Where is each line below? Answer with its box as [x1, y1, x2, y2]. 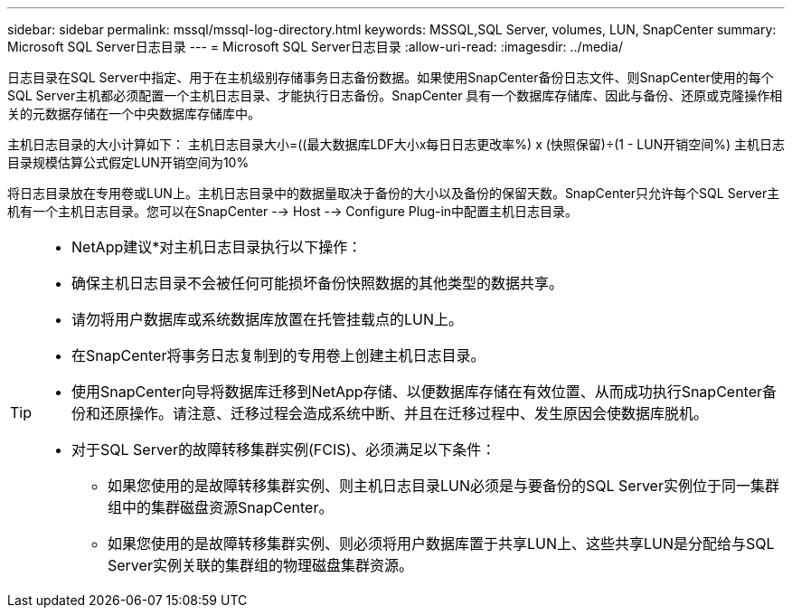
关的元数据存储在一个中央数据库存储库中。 [7, 106, 260, 121]
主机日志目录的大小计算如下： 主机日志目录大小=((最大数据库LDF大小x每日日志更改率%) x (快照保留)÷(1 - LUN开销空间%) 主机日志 [7, 137, 785, 152]
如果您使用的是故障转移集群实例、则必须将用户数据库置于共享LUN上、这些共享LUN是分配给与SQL [108, 535, 775, 553]
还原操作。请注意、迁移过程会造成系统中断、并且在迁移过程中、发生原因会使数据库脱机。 [100, 404, 709, 422]
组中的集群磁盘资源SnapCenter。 [108, 498, 334, 516]
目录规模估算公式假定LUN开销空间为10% [7, 155, 250, 170]
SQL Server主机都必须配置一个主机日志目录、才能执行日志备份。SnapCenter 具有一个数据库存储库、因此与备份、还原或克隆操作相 [7, 88, 783, 103]
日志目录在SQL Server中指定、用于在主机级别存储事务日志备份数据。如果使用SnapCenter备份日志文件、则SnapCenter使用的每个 [7, 70, 774, 85]
